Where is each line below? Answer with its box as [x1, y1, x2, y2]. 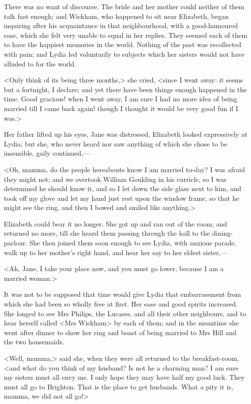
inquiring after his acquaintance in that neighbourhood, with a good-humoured [4, 20, 238, 31]
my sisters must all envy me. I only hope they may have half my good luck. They [4, 372, 245, 382]
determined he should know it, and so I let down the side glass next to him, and [4, 183, 241, 194]
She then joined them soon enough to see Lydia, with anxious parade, [29, 238, 236, 248]
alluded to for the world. [4, 58, 76, 68]
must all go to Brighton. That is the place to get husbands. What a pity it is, [4, 381, 233, 391]
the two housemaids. [4, 337, 64, 347]
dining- [212, 228, 233, 238]
